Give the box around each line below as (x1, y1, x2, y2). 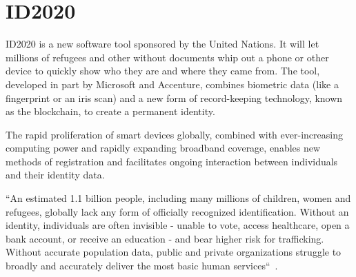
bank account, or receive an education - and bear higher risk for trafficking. (6, 231, 324, 245)
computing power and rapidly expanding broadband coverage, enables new (6, 141, 321, 155)
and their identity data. (6, 167, 105, 182)
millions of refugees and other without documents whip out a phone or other (6, 50, 329, 64)
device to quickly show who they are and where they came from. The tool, (6, 63, 320, 78)
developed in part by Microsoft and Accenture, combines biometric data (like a (6, 76, 339, 91)
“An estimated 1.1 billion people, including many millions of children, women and (6, 191, 351, 205)
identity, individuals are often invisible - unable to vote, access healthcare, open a (6, 218, 350, 232)
